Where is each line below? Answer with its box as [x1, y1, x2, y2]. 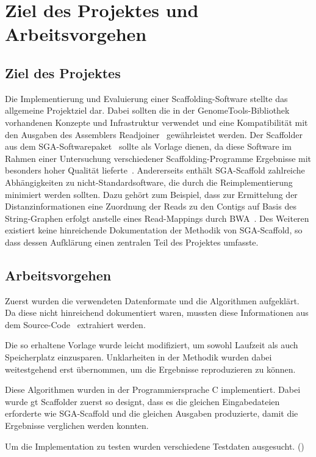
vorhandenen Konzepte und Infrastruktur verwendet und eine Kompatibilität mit [5, 115, 308, 128]
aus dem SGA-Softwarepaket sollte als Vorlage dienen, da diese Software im [5, 140, 292, 153]
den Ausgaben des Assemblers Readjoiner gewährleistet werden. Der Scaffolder [5, 128, 303, 141]
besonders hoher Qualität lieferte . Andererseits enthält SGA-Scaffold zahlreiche [5, 164, 305, 177]
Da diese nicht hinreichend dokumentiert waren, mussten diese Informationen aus [5, 306, 309, 319]
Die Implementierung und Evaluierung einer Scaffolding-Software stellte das [5, 92, 288, 104]
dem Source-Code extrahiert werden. [5, 318, 146, 331]
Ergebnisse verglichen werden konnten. [5, 419, 149, 432]
